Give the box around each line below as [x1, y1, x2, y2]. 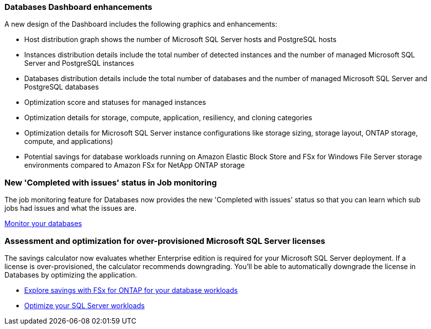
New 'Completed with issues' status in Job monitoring [4, 177, 217, 188]
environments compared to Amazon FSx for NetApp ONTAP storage [24, 161, 245, 170]
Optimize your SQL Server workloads [24, 301, 145, 310]
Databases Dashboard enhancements [4, 2, 152, 12]
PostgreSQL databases [24, 83, 99, 92]
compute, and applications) [24, 137, 113, 146]
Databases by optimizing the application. [4, 270, 137, 279]
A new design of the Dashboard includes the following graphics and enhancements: [4, 20, 277, 29]
